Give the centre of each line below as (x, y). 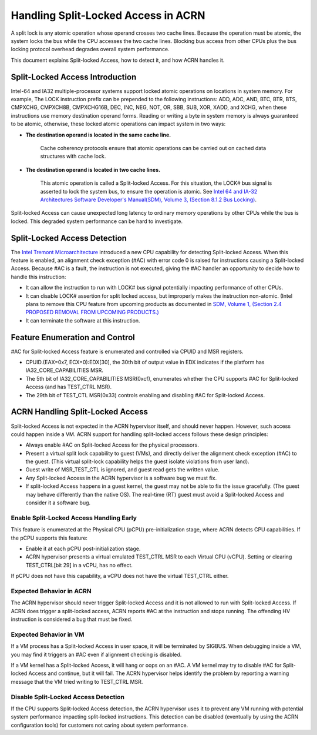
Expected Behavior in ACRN (51, 591)
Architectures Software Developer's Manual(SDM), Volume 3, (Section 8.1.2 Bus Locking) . (148, 199)
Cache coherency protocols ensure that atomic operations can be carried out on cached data (153, 148)
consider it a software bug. (58, 503)
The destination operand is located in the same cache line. (98, 135)
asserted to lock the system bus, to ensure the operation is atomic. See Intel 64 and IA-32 (149, 191)
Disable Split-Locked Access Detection (68, 697)
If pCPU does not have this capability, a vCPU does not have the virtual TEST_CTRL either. (120, 576)
